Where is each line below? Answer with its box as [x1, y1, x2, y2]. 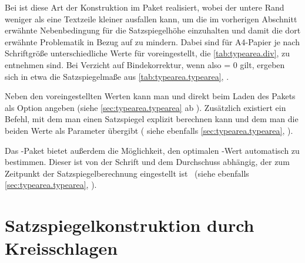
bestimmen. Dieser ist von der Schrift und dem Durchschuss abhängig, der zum [5, 156, 290, 168]
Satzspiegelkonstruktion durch [5, 213, 254, 237]
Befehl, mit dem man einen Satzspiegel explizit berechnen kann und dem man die [5, 113, 299, 125]
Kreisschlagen [5, 236, 118, 260]
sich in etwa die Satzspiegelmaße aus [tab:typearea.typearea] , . [5, 70, 229, 82]
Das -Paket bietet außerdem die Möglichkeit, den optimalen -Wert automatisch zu [5, 144, 300, 156]
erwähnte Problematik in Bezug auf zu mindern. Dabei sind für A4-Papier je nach [5, 35, 300, 48]
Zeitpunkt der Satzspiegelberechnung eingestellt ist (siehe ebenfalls [5, 167, 249, 179]
